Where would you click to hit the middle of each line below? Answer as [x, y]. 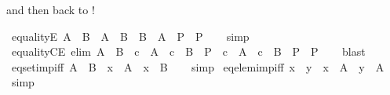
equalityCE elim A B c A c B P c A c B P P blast [188, 51]
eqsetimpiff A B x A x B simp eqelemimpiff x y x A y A [198, 66]
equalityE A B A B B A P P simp [130, 36]
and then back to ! [51, 9]
